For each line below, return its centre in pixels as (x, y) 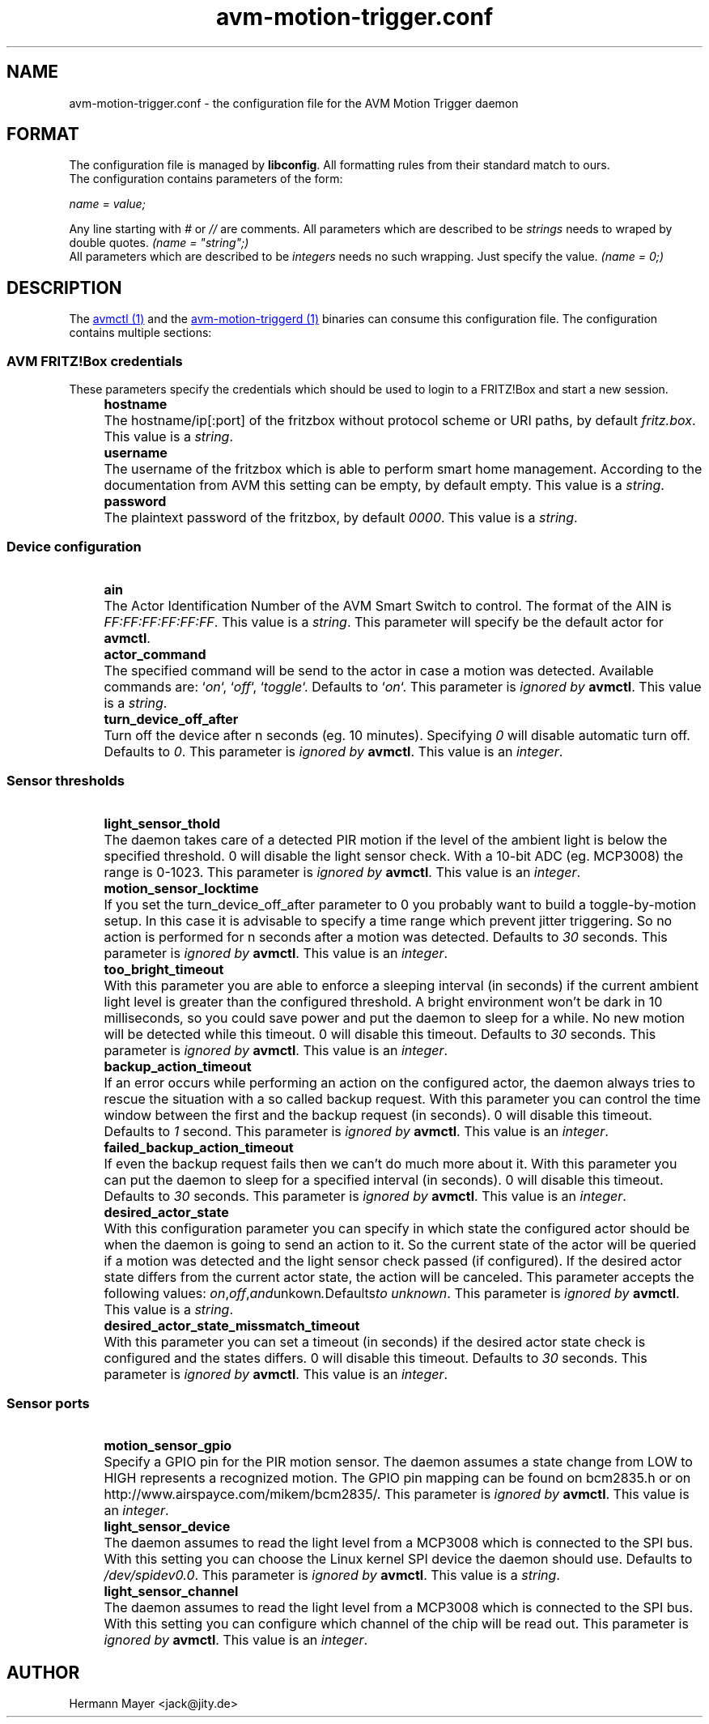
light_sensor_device (167, 1527)
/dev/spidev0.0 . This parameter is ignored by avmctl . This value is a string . (332, 1575)
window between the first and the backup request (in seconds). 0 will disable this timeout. (378, 1115)
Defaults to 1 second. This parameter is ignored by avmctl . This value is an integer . (356, 1131)
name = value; (107, 204)
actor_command (155, 654)
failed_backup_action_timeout (199, 1147)
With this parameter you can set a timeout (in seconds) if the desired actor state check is (375, 1341)
